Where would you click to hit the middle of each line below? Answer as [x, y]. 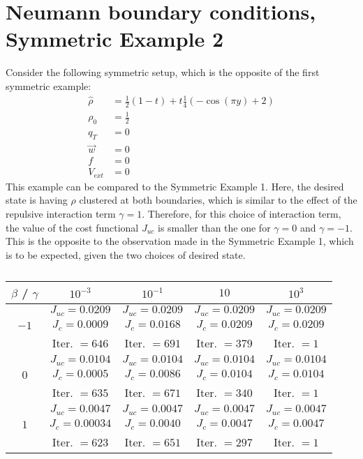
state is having [37, 200]
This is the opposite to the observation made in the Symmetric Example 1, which [180, 241]
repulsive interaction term [61, 213]
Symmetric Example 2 [115, 39]
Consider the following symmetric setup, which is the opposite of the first [163, 72]
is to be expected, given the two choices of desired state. [126, 254]
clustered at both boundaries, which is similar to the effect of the [218, 200]
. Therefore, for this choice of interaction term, [242, 213]
